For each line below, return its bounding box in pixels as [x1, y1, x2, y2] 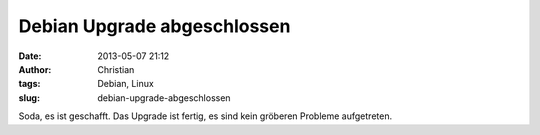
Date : [18, 50, 42, 62]
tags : [18, 78, 41, 90]
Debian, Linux [97, 78, 154, 90]
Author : [18, 63, 52, 75]
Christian [97, 63, 135, 75]
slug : [18, 91, 40, 104]
